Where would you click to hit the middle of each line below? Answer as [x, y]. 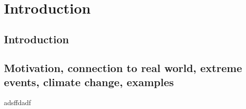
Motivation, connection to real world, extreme [123, 67]
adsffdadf [18, 102]
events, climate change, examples [89, 82]
